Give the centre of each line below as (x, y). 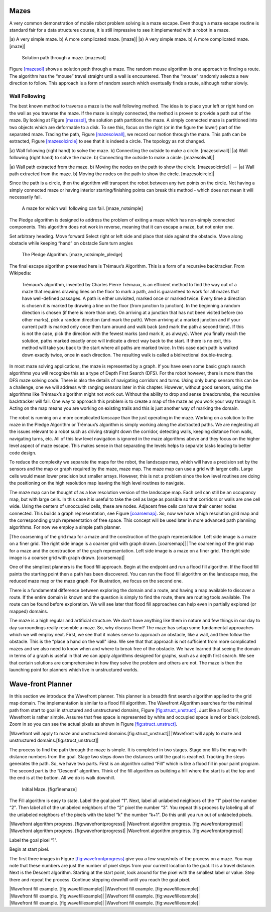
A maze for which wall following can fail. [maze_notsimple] (82, 208)
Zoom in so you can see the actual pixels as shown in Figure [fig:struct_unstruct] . (93, 724)
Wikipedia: (20, 273)
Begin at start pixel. (29, 849)
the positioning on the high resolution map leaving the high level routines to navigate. (97, 483)
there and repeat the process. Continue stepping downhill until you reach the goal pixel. (100, 879)
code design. (23, 452)
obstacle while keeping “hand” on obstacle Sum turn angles (71, 243)
